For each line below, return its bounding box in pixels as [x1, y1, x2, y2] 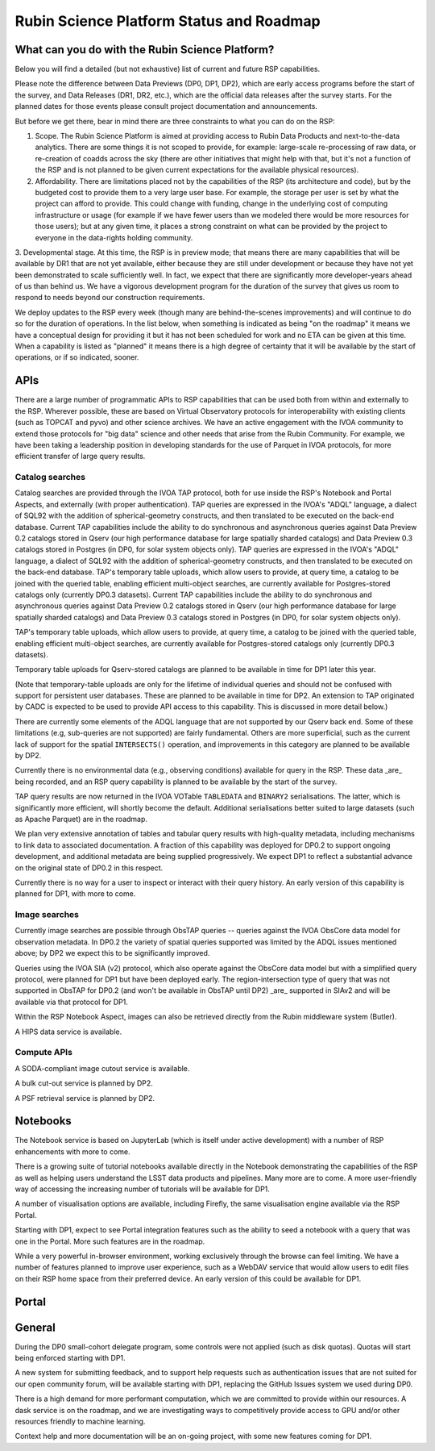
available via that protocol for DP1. [14, 997, 129, 1007]
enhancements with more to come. [14, 1146, 130, 1157]
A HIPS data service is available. [14, 1027, 122, 1036]
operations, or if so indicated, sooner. [14, 352, 139, 362]
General [14, 1320, 56, 1334]
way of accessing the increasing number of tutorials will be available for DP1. [14, 1184, 270, 1194]
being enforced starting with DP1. [14, 1353, 126, 1363]
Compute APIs [14, 1047, 72, 1058]
